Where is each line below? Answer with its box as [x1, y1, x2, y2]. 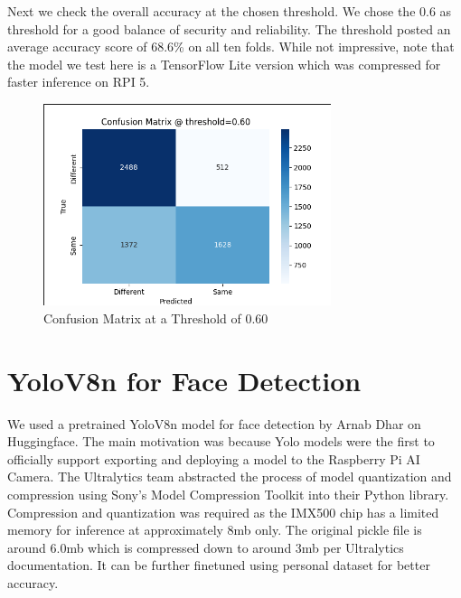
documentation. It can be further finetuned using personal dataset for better [7, 556, 430, 575]
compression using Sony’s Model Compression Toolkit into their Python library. [7, 484, 449, 503]
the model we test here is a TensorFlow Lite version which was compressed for [7, 54, 441, 73]
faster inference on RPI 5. [7, 72, 150, 91]
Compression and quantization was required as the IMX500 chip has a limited [7, 502, 439, 521]
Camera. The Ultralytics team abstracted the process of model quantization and [7, 467, 452, 486]
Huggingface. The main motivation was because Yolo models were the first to [7, 432, 435, 451]
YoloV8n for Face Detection [7, 361, 362, 398]
